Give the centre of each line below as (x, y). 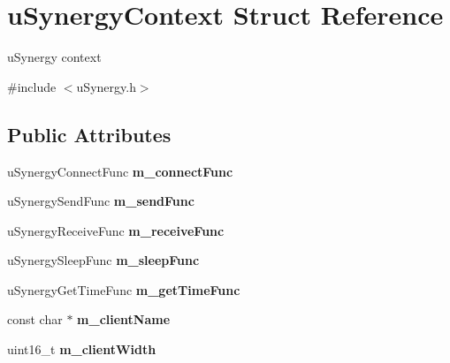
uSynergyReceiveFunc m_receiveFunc (116, 230)
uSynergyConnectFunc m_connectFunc (120, 171)
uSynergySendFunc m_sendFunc (101, 201)
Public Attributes (89, 134)
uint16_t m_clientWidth (82, 349)
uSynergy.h (106, 86)
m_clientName (124, 319)
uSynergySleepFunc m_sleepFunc (103, 260)
